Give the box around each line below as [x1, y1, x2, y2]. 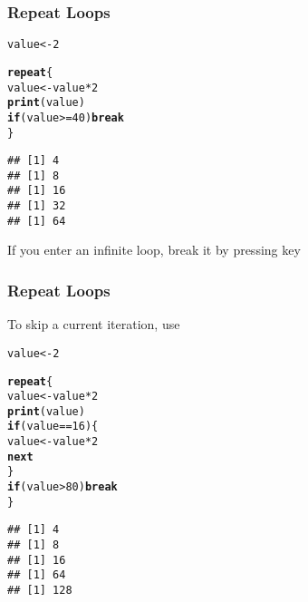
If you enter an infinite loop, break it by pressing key [7, 240, 301, 259]
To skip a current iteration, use [7, 315, 180, 334]
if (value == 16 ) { [7, 420, 99, 433]
